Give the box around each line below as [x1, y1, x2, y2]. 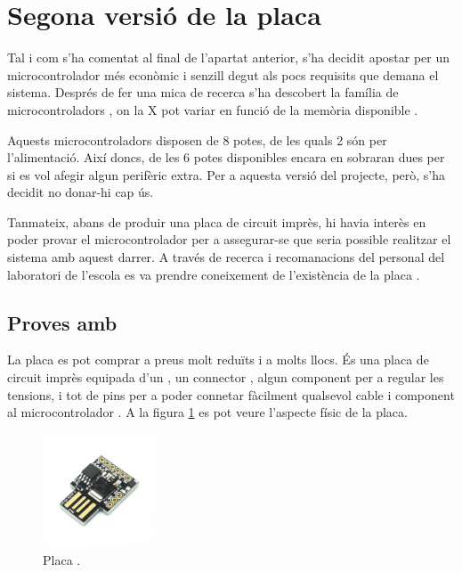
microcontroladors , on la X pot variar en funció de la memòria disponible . [7, 100, 418, 118]
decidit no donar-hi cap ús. [7, 183, 154, 201]
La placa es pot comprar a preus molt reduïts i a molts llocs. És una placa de [7, 350, 429, 369]
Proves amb [7, 308, 118, 336]
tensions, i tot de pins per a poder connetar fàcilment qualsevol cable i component [7, 385, 455, 404]
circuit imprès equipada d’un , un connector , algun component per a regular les [7, 368, 444, 387]
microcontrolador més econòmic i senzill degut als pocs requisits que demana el [7, 65, 439, 84]
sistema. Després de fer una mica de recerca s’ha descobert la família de [7, 83, 399, 102]
